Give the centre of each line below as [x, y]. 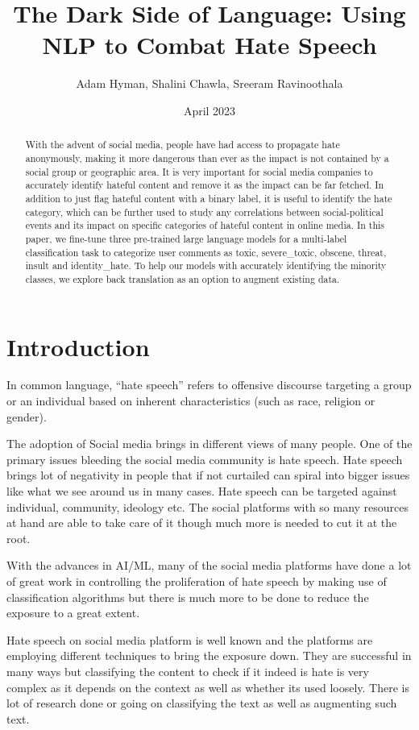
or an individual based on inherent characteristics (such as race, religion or [191, 401]
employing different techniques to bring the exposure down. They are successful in [209, 655]
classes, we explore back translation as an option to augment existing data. [183, 278]
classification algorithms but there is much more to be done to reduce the [188, 597]
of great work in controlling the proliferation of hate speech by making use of [197, 581]
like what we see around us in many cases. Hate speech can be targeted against [202, 491]
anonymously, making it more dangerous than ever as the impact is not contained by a [207, 158]
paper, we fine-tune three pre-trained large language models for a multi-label [186, 238]
